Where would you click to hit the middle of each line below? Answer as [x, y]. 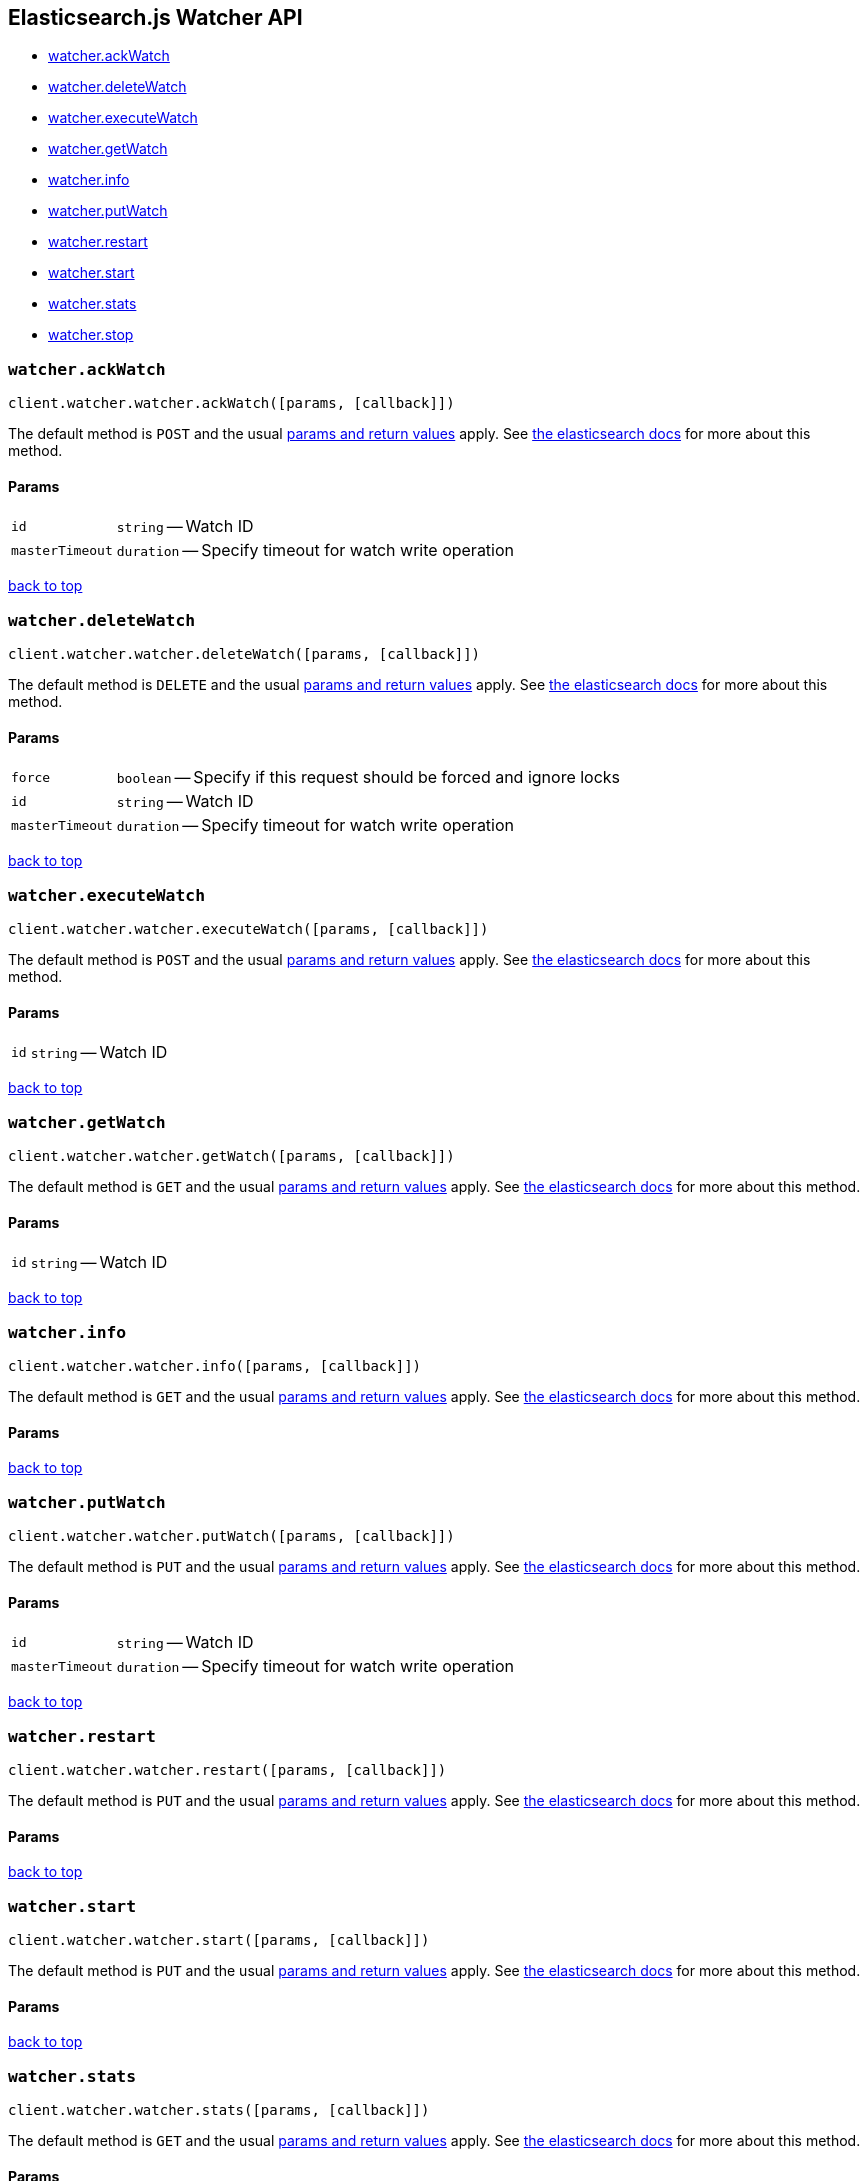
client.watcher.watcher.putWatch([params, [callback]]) [231, 1536]
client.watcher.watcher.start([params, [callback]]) [219, 1939]
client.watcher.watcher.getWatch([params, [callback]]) [231, 1156]
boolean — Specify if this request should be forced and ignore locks [368, 777]
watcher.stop [91, 335]
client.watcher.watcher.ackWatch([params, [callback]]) [231, 403]
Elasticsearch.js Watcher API [155, 17]
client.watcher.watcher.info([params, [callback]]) [215, 1366]
